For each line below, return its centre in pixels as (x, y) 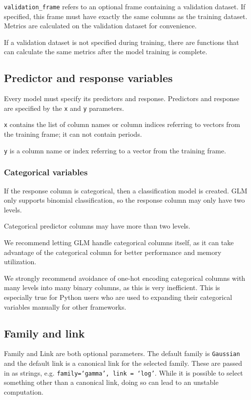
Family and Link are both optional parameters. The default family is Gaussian (122, 353)
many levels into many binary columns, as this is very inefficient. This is (112, 287)
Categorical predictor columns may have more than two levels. (97, 226)
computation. (24, 391)
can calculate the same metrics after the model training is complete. (106, 52)
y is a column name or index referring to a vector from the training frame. (115, 150)
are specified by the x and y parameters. (64, 108)
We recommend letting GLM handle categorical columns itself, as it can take (119, 242)
